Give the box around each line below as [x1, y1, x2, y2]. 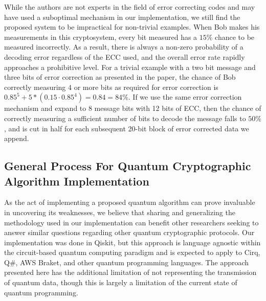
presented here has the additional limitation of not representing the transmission [4, 267, 257, 277]
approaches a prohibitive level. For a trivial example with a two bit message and [4, 61, 256, 72]
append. [4, 133, 29, 144]
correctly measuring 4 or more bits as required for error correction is [4, 81, 218, 92]
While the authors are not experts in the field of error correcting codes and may [4, 2, 255, 12]
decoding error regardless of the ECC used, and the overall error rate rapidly [4, 51, 245, 62]
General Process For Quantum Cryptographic [4, 158, 251, 174]
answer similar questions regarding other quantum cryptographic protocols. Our [4, 227, 255, 238]
